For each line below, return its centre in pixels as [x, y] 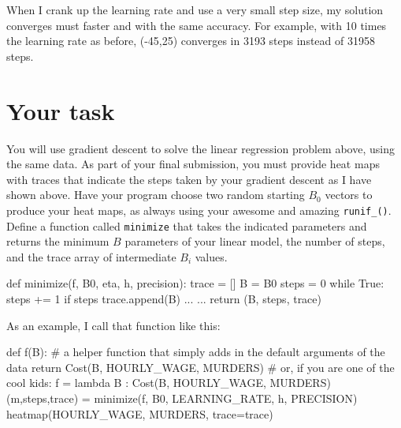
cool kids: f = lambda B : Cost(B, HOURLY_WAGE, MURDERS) [169, 383]
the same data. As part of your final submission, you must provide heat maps [193, 164]
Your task [61, 110]
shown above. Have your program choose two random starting [156, 195]
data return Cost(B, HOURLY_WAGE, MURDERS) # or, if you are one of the [200, 367]
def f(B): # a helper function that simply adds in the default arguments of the [196, 352]
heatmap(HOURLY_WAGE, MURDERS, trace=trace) [140, 413]
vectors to [349, 195]
